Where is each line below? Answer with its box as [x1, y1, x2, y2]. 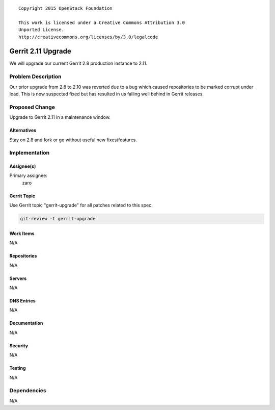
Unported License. [18, 27, 65, 33]
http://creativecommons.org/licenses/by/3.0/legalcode [18, 34, 158, 40]
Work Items [9, 230, 35, 237]
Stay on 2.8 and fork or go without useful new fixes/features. [9, 137, 137, 143]
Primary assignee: [9, 172, 48, 178]
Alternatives [9, 127, 37, 134]
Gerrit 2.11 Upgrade [9, 47, 71, 56]
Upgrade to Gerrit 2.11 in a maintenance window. [9, 114, 111, 120]
